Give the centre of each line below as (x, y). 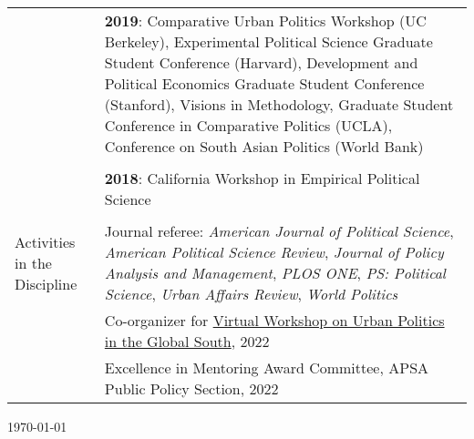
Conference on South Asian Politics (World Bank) (264, 146)
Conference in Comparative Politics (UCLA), (248, 125)
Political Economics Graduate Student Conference (264, 83)
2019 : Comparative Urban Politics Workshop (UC (265, 20)
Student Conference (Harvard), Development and (261, 62)
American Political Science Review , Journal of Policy (274, 252)
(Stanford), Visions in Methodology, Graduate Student (279, 104)
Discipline (46, 283)
